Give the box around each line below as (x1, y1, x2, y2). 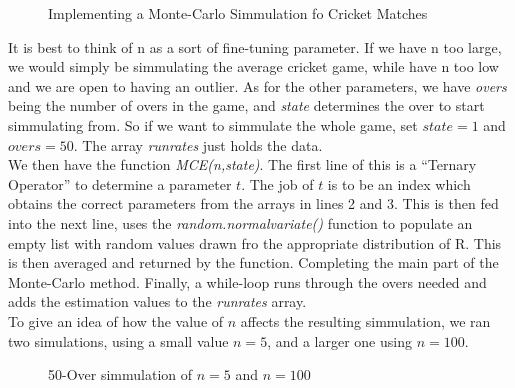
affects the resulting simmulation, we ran (240, 310, 491, 331)
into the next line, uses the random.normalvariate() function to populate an (8, 212, 473, 233)
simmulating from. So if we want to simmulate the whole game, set (8, 114, 418, 135)
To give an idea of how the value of (8, 310, 224, 331)
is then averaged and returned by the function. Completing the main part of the (8, 252, 499, 273)
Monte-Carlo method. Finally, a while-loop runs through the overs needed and (8, 271, 487, 292)
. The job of (241, 173, 314, 194)
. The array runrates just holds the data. (73, 134, 323, 155)
